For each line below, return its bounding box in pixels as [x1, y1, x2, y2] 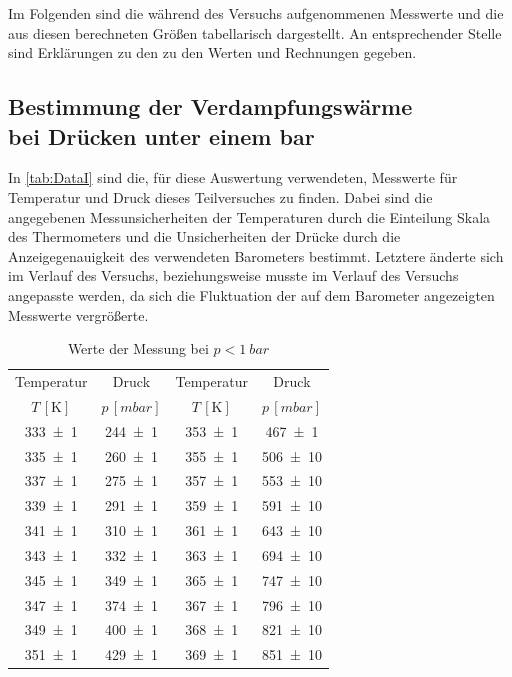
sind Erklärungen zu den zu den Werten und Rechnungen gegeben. [8, 42, 417, 63]
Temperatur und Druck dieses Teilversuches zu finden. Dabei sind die [8, 186, 433, 207]
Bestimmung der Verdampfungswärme [8, 91, 413, 122]
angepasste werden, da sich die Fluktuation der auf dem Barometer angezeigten [8, 284, 495, 305]
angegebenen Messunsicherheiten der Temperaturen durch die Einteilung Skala [8, 206, 491, 227]
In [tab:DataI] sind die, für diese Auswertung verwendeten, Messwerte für [8, 167, 458, 188]
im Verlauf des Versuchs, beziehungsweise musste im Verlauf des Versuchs [8, 265, 459, 286]
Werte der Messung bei [67, 338, 209, 359]
